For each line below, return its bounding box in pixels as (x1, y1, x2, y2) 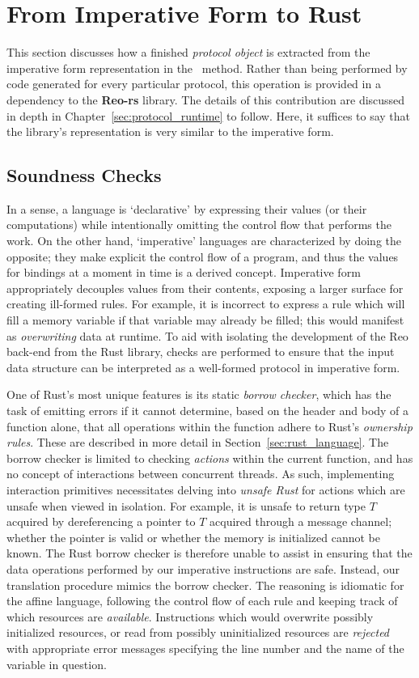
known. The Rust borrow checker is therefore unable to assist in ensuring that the (6, 545, 413, 561)
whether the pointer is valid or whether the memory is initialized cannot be (6, 528, 380, 545)
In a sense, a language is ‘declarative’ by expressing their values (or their (6, 200, 367, 217)
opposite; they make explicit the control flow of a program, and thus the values (6, 248, 399, 265)
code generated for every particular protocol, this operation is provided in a (6, 75, 381, 92)
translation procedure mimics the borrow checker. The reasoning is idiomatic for (6, 576, 404, 593)
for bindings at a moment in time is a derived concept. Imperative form (6, 264, 361, 281)
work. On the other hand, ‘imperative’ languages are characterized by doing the (6, 232, 401, 249)
